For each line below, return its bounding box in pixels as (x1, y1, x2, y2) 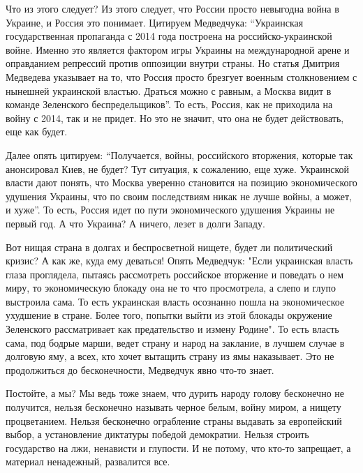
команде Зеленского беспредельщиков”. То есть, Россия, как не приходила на (6, 97, 333, 112)
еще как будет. (6, 124, 68, 139)
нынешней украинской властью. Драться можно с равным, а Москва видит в (6, 83, 332, 98)
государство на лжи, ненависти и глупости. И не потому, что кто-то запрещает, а (6, 440, 351, 455)
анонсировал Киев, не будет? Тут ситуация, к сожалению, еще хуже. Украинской (6, 161, 350, 176)
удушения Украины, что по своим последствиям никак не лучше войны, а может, (6, 188, 352, 203)
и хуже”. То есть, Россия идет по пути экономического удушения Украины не (6, 202, 335, 217)
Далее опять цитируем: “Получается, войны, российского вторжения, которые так (6, 147, 353, 162)
